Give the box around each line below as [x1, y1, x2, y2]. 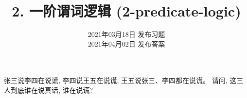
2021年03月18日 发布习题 [88, 29, 165, 39]
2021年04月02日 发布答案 [88, 38, 165, 49]
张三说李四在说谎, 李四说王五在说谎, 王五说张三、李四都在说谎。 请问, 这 [4, 75, 237, 85]
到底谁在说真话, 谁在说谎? [10, 84, 93, 95]
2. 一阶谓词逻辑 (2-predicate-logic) [12, 1, 241, 21]
